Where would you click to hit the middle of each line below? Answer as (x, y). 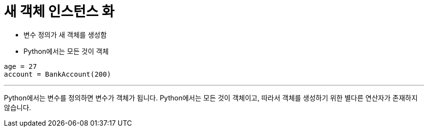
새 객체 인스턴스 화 (59, 12)
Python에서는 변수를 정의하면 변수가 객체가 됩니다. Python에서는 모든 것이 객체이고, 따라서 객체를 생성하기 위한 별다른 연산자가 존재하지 (211, 98)
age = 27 (21, 66)
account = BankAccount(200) (58, 74)
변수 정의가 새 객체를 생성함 (65, 34)
